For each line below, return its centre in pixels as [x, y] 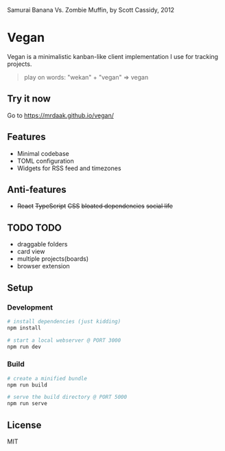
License [24, 425]
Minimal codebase [43, 153]
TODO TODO [34, 228]
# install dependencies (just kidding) [64, 321]
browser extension [43, 266]
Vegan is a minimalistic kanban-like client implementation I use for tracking [113, 56]
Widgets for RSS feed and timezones [69, 168]
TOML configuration [45, 161]
